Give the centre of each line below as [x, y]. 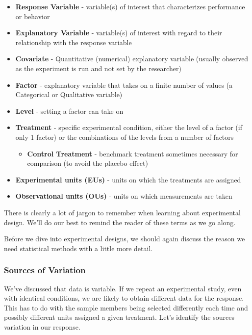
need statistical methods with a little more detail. [78, 248]
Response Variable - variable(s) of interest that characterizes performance [130, 6]
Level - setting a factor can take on [69, 111]
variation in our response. [42, 326]
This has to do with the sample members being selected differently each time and [126, 307]
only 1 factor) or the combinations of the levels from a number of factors [125, 137]
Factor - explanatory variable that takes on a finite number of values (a [124, 85]
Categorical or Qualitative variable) [69, 94]
